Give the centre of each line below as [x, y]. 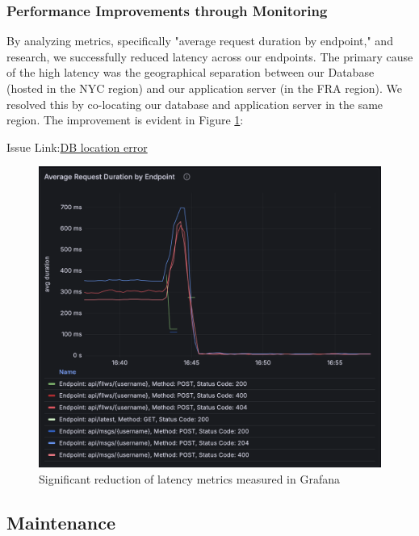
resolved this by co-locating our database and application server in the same [195, 104]
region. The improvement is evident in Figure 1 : [125, 120]
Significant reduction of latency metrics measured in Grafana [189, 478]
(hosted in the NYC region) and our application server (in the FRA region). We [204, 88]
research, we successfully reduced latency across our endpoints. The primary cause [210, 56]
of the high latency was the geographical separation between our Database [191, 72]
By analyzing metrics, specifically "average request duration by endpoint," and [200, 41]
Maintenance [61, 522]
